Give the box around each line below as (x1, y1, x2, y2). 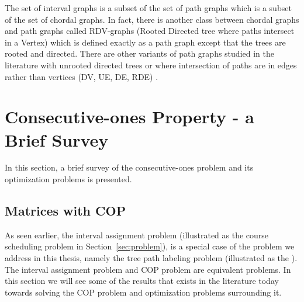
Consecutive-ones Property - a (5, 105, 254, 129)
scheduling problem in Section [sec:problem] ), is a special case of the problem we (5, 240, 295, 252)
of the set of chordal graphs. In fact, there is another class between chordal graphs (5, 13, 299, 25)
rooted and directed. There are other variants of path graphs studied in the (5, 47, 274, 60)
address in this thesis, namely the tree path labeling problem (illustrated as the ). (5, 252, 298, 264)
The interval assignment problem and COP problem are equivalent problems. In (5, 263, 291, 275)
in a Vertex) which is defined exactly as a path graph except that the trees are (5, 36, 286, 48)
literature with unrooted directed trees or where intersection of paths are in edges (5, 58, 297, 71)
